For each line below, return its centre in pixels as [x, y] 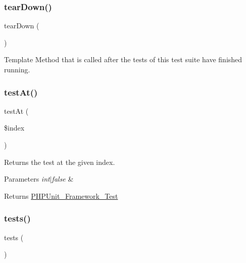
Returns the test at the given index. [60, 162]
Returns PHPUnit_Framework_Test [61, 195]
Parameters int [27, 179]
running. [17, 69]
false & [63, 179]
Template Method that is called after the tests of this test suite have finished [123, 59]
